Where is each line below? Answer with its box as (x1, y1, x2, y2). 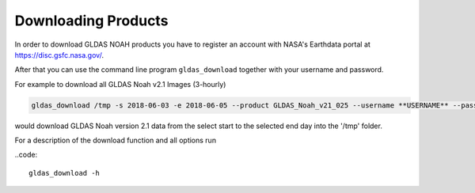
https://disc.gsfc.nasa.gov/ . (14, 50, 104, 59)
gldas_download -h (28, 168, 101, 177)
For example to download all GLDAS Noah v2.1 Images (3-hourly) (14, 79, 226, 89)
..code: (14, 150, 38, 160)
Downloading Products (14, 12, 169, 29)
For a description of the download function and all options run (14, 135, 217, 146)
